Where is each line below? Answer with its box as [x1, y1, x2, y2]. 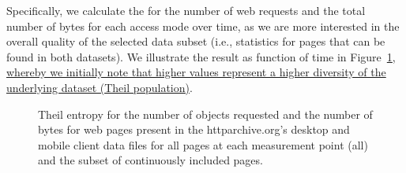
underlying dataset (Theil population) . [6, 79, 193, 95]
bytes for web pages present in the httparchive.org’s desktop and [38, 121, 350, 138]
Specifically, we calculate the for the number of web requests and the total [6, 2, 366, 18]
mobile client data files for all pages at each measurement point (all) [38, 136, 368, 153]
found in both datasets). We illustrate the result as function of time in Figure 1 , [6, 48, 396, 64]
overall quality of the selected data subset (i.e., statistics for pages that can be [6, 33, 385, 50]
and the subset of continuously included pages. [38, 152, 263, 168]
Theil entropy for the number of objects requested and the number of [38, 105, 373, 122]
